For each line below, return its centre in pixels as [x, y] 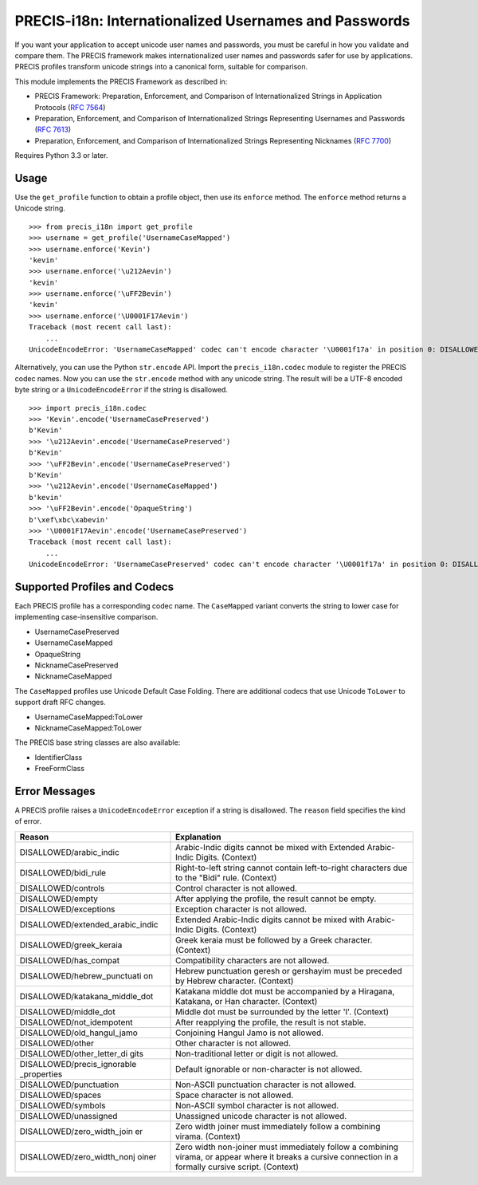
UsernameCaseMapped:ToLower [89, 717]
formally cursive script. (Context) [237, 1167]
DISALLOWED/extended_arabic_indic [89, 924]
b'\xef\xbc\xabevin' [69, 520]
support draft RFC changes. [61, 703]
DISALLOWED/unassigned [69, 1116]
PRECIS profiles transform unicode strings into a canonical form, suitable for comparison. [161, 67]
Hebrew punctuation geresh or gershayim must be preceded [289, 970]
